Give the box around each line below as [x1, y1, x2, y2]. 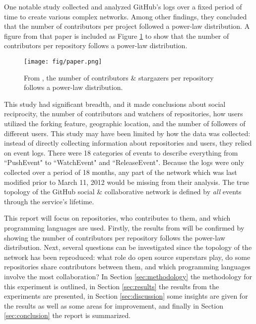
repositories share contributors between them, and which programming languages [4, 261, 251, 272]
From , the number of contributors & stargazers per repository [24, 72, 214, 82]
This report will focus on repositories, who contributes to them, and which [4, 213, 231, 223]
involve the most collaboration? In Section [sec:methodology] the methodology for [4, 271, 252, 281]
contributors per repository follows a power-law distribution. [4, 40, 188, 51]
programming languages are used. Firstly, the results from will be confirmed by [4, 222, 245, 233]
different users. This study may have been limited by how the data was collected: [4, 128, 251, 138]
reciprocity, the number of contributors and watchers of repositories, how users [4, 108, 243, 119]
